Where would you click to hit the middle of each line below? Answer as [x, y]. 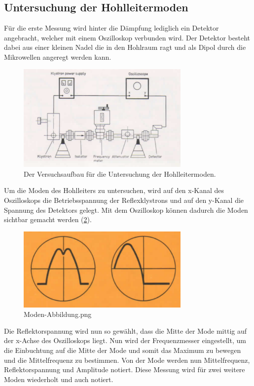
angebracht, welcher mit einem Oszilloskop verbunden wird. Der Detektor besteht [127, 37]
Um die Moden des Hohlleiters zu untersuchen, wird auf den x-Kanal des [114, 190]
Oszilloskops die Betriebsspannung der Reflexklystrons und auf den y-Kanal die [124, 200]
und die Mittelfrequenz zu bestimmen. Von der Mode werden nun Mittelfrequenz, [127, 360]
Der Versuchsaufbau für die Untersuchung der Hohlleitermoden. [120, 174]
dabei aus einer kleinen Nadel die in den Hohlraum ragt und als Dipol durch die [125, 47]
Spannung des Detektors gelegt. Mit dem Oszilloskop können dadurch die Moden [126, 210]
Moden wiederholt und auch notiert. [59, 379]
